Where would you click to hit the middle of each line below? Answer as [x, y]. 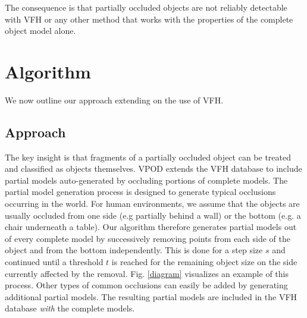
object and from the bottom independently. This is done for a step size [134, 250]
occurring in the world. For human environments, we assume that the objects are [152, 204]
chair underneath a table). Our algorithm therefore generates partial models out [151, 227]
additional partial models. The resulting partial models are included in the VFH [151, 296]
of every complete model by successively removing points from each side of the [148, 238]
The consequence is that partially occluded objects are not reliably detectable [146, 7]
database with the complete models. [70, 308]
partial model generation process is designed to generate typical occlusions [140, 192]
